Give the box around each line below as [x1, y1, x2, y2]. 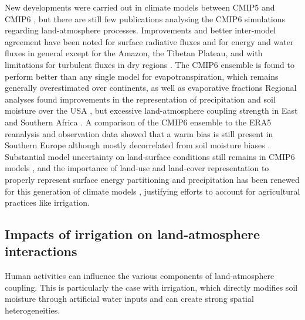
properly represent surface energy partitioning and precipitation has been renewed [5, 173, 300, 185]
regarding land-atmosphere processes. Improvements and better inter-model [5, 24, 276, 36]
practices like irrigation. [5, 196, 90, 209]
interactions [5, 242, 77, 260]
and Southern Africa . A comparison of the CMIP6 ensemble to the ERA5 [5, 115, 272, 128]
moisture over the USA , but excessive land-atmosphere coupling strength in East [5, 104, 298, 117]
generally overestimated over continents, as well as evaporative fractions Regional [5, 81, 297, 94]
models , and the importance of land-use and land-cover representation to [5, 162, 269, 174]
